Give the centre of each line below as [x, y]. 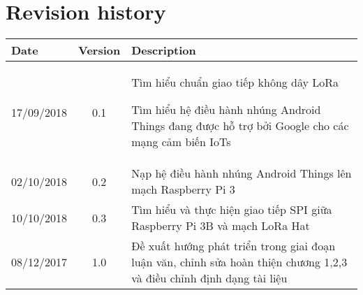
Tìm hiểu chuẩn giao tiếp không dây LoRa [235, 82]
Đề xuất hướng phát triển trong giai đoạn [234, 246]
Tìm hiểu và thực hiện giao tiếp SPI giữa [232, 210]
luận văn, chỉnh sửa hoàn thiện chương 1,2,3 [239, 262]
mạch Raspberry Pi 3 [183, 189]
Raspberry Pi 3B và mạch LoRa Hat [221, 226]
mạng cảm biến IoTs [181, 142]
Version [99, 50]
